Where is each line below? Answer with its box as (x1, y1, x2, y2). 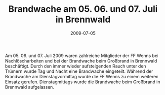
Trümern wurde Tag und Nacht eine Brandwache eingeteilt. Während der (5, 68, 153, 74)
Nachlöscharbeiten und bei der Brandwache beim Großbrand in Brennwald (5, 58, 157, 63)
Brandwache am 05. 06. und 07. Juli (8, 3, 158, 15)
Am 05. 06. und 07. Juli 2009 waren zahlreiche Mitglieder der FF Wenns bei (5, 53, 159, 59)
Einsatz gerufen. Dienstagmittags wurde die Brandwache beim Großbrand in (5, 79, 161, 85)
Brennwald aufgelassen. (5, 84, 54, 90)
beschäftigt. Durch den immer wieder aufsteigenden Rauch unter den (5, 63, 146, 69)
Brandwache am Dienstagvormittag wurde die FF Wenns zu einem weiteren (5, 73, 159, 79)
